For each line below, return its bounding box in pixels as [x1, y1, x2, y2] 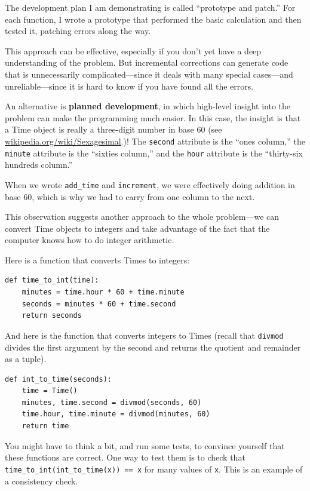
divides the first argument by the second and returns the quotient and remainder [5, 340, 301, 353]
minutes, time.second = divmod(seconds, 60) [22, 398, 202, 407]
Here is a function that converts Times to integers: [5, 253, 190, 266]
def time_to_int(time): [5, 276, 99, 285]
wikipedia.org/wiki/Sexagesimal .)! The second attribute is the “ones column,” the [5, 134, 305, 147]
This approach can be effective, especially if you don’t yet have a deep [5, 44, 262, 57]
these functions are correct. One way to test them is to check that [5, 451, 245, 464]
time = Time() [22, 386, 78, 395]
